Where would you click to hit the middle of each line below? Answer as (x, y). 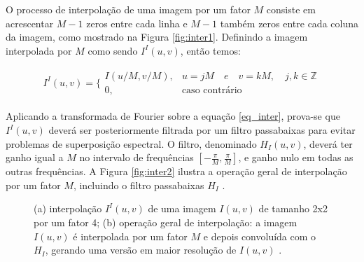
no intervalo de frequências (136, 157)
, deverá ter (328, 143)
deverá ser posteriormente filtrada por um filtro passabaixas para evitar (202, 130)
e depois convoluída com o (260, 236)
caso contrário (212, 91)
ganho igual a (35, 157)
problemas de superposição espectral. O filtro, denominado (131, 143)
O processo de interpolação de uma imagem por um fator (128, 9)
